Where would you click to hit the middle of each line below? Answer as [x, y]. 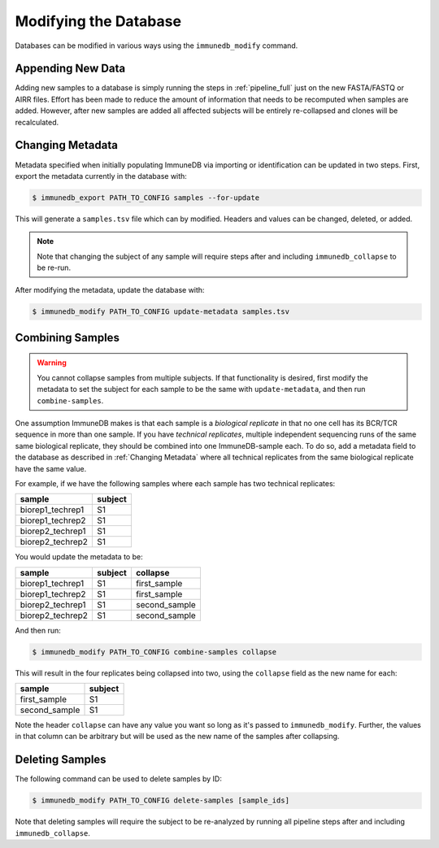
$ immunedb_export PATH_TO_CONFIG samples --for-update [146, 198]
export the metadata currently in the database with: [101, 176]
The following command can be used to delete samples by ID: [119, 779]
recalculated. [37, 122]
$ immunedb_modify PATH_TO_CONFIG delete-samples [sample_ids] [161, 800]
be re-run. [54, 267]
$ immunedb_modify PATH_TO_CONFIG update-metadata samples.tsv [161, 312]
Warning [52, 363]
